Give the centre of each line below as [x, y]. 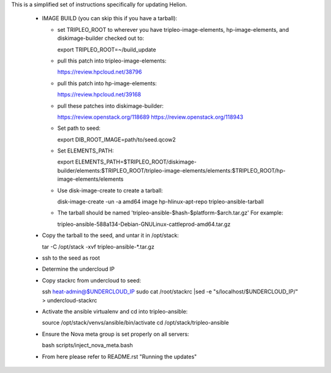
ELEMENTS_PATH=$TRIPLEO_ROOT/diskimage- [136, 162]
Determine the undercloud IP [78, 269]
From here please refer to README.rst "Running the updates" [120, 356]
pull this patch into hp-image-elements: [107, 83]
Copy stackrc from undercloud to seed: [92, 280]
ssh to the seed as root [71, 258]
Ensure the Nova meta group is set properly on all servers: [116, 334]
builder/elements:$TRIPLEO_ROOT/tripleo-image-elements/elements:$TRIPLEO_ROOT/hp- [172, 170]
